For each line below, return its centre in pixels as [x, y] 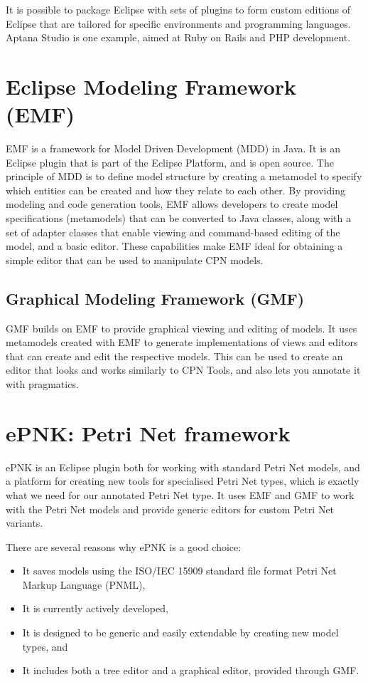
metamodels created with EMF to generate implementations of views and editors [182, 342]
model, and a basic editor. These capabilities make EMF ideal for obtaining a [174, 246]
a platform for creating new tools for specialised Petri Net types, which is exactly [183, 481]
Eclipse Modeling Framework [151, 86]
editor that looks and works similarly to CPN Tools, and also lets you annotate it [183, 370]
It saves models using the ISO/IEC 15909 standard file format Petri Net [179, 571]
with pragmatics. [42, 384]
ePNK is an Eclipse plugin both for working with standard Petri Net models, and [183, 467]
